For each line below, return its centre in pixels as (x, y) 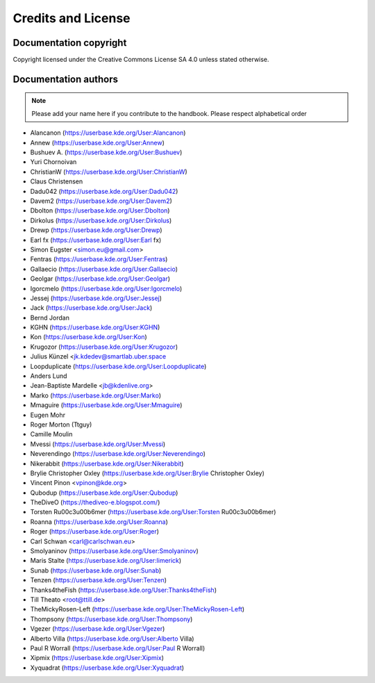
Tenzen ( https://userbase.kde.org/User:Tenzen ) (98, 580)
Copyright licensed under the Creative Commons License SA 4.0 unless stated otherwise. (141, 60)
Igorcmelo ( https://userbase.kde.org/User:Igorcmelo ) (106, 288)
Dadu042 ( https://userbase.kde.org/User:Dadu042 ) (104, 191)
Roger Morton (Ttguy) (61, 425)
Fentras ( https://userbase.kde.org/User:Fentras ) (99, 259)
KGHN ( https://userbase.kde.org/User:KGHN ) (95, 327)
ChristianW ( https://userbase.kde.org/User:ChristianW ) (109, 172)
